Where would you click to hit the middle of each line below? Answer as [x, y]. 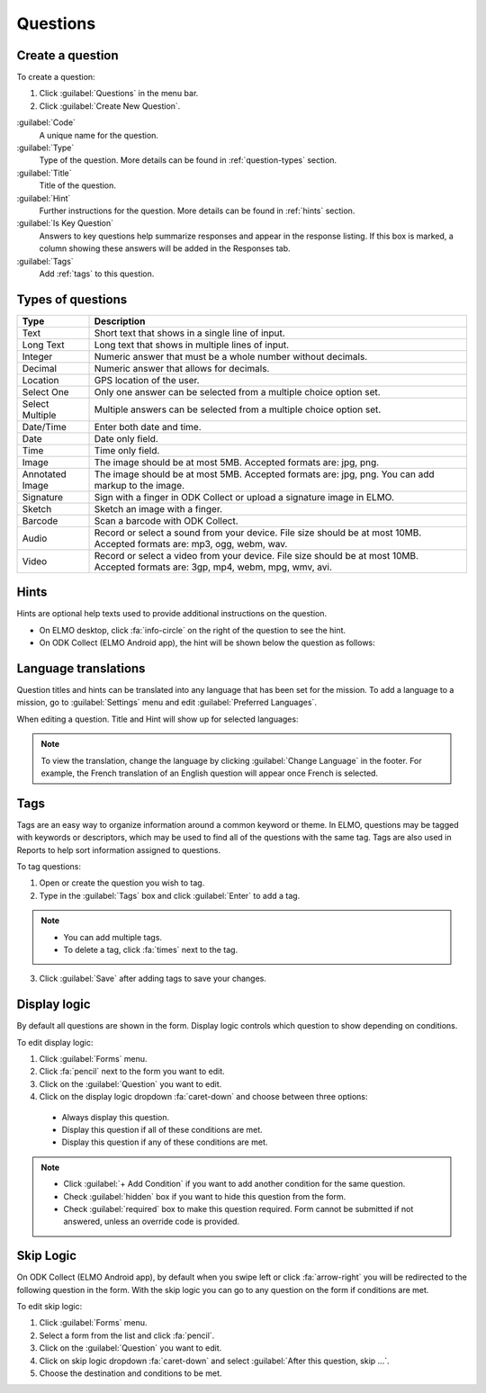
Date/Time [44, 427]
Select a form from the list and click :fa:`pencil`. [127, 1335]
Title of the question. [78, 185]
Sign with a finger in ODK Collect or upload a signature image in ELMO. [244, 497]
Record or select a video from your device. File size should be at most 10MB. [256, 555]
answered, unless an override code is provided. [152, 1222]
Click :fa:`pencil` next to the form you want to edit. [132, 1072]
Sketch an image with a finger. [158, 508]
